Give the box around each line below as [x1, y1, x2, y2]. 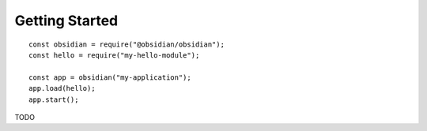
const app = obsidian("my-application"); [28, 73, 191, 82]
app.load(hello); [28, 84, 96, 93]
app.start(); [28, 95, 79, 104]
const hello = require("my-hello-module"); [28, 51, 200, 59]
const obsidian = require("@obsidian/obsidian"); [28, 39, 225, 49]
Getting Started [14, 12, 119, 29]
